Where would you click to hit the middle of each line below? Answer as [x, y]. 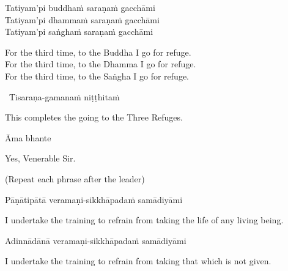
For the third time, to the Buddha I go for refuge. [98, 52]
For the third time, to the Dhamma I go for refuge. [101, 64]
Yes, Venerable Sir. [40, 158]
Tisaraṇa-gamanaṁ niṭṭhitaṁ [64, 96]
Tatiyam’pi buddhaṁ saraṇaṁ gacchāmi [80, 7]
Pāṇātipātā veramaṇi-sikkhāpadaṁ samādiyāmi [94, 199]
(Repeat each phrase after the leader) [75, 178]
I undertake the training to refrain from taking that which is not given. [138, 261]
